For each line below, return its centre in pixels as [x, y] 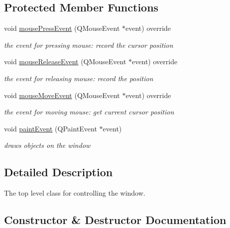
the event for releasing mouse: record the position [79, 78]
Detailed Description [58, 172]
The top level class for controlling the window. [75, 193]
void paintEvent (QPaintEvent [51, 128]
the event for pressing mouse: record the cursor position [89, 45]
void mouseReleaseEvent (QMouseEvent [65, 61]
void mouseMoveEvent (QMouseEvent [62, 95]
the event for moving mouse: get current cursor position [89, 112]
